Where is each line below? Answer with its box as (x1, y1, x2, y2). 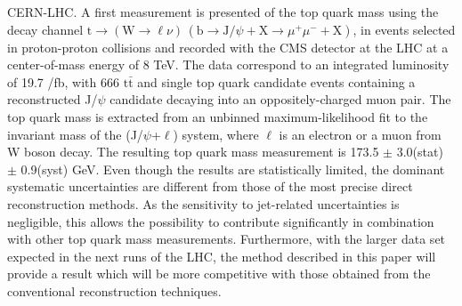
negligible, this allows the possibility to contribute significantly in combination (7, 212, 434, 230)
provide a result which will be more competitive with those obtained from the (7, 264, 431, 283)
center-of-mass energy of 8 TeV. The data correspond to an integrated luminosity (7, 55, 450, 74)
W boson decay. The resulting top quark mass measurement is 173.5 (7, 142, 379, 161)
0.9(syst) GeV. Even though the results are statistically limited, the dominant (20, 159, 445, 178)
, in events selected (353, 20, 456, 38)
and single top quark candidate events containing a (137, 72, 416, 91)
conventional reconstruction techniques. (7, 281, 222, 300)
